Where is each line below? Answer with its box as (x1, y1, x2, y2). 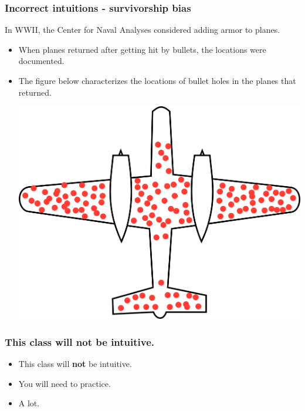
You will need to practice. (18, 377, 111, 389)
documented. (18, 55, 65, 67)
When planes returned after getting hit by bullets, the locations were (18, 43, 266, 55)
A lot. (18, 397, 40, 409)
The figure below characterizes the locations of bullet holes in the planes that (18, 75, 296, 86)
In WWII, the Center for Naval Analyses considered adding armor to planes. (5, 23, 280, 36)
